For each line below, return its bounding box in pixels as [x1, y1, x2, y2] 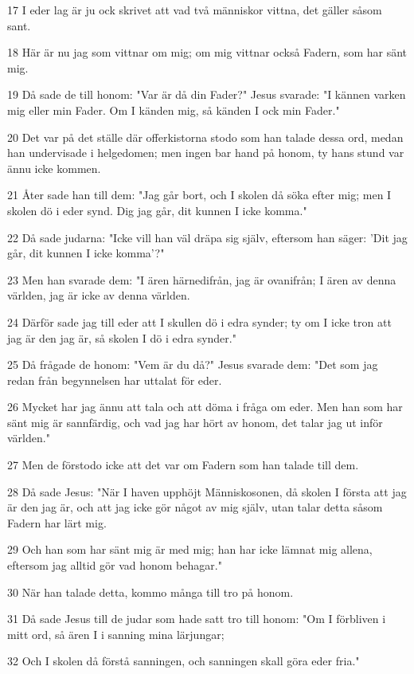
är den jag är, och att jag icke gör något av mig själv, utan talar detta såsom [7, 499, 383, 515]
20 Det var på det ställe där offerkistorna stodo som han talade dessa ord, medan [7, 128, 404, 145]
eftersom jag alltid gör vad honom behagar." [7, 557, 222, 574]
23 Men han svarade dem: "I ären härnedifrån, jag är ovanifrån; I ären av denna [7, 271, 396, 288]
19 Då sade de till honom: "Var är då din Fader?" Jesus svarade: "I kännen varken [7, 86, 406, 103]
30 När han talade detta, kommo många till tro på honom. [7, 583, 294, 600]
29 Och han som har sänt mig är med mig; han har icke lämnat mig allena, [7, 541, 373, 558]
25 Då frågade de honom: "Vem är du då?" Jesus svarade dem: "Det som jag [7, 356, 378, 373]
